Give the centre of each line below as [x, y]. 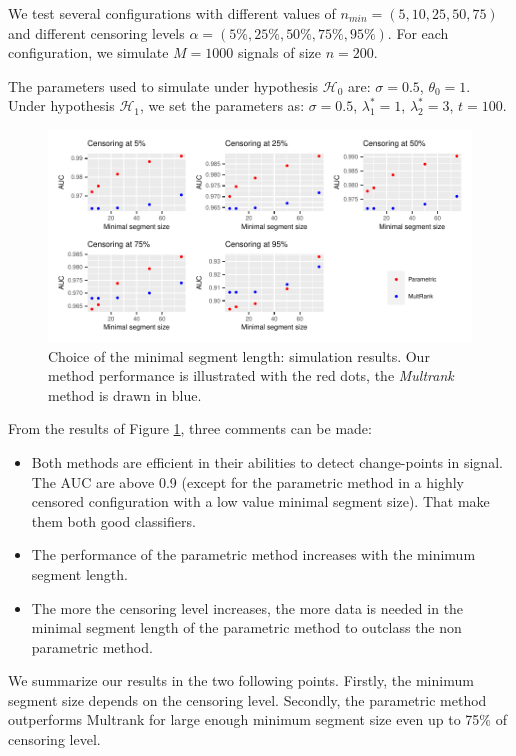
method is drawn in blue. [125, 394]
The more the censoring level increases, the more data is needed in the [247, 607]
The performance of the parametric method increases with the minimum [253, 554]
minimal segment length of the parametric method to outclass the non [246, 627]
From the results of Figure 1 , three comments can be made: [190, 428]
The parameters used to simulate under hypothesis [163, 85]
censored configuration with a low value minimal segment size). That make [260, 501]
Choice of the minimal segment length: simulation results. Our [239, 355]
